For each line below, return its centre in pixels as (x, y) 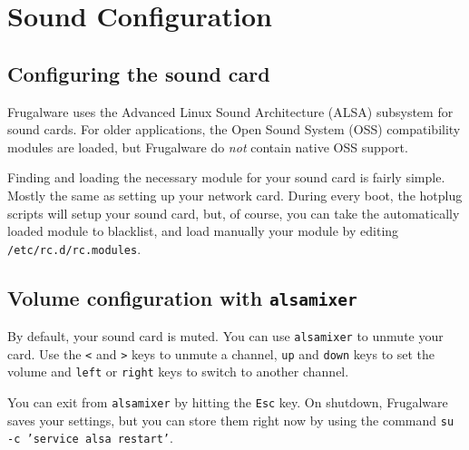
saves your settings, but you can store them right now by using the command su (231, 420)
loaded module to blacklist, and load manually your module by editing (203, 231)
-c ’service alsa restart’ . (90, 438)
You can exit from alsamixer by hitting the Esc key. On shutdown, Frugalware (228, 402)
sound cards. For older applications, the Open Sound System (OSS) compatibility (234, 129)
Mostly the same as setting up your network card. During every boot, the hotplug (235, 195)
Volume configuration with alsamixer (182, 297)
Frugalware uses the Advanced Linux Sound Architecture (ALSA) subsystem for (230, 111)
